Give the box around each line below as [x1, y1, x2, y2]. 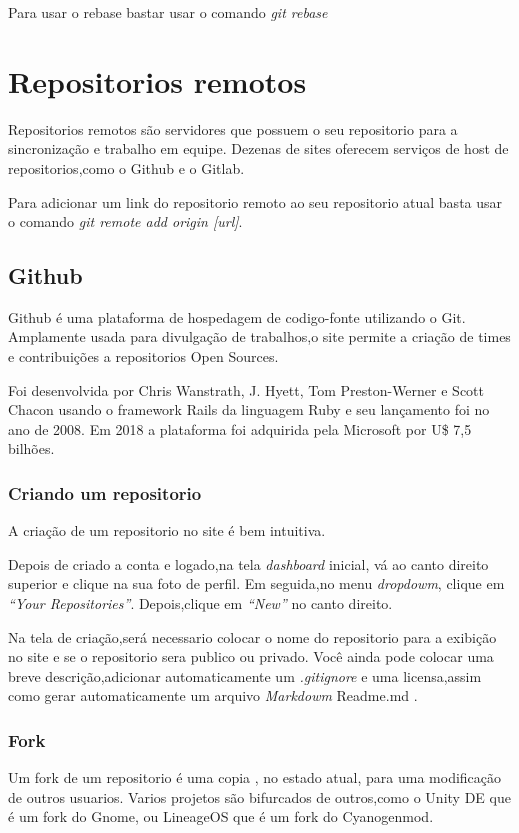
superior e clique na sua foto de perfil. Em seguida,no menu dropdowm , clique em [8, 573, 505, 594]
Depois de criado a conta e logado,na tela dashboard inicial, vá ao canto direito [8, 553, 489, 574]
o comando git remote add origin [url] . [8, 211, 243, 232]
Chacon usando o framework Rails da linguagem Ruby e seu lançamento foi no [8, 399, 490, 420]
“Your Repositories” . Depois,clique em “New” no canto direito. [8, 593, 393, 614]
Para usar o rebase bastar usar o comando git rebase [8, 2, 328, 22]
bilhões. [8, 438, 55, 459]
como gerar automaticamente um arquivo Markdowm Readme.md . [8, 685, 418, 706]
